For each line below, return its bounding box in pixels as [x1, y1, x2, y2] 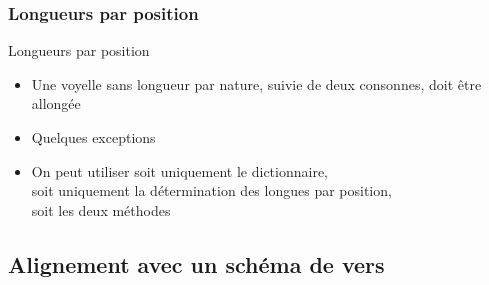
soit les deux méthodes [31, 199, 171, 220]
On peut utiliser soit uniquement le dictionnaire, [31, 160, 329, 181]
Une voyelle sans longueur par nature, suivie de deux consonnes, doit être [31, 73, 482, 94]
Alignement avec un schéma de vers [8, 248, 385, 279]
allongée [31, 93, 81, 114]
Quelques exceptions [31, 127, 156, 147]
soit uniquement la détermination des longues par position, [31, 180, 392, 201]
